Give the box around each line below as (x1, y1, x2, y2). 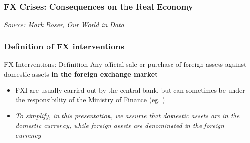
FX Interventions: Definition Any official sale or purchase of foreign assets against (4, 59, 247, 69)
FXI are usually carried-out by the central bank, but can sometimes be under (15, 85, 245, 95)
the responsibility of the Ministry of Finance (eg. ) (15, 94, 165, 104)
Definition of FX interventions (4, 40, 125, 52)
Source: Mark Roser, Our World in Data (4, 19, 124, 30)
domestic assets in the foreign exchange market (4, 68, 158, 79)
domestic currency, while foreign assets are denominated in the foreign (15, 120, 224, 130)
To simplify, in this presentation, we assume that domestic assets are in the (15, 111, 240, 121)
